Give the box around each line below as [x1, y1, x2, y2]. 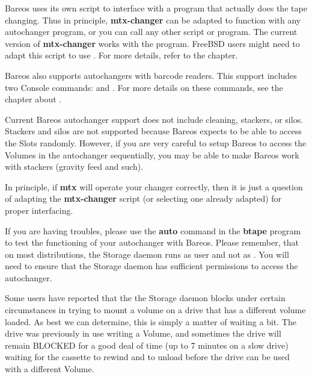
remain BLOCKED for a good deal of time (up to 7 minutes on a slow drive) [5, 338, 289, 351]
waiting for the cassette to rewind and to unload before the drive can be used [5, 351, 290, 363]
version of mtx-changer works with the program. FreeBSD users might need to [5, 37, 300, 49]
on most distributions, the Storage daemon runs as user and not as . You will [5, 248, 289, 260]
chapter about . [5, 93, 62, 105]
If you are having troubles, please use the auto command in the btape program [5, 224, 301, 237]
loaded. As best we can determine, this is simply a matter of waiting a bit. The [5, 315, 296, 328]
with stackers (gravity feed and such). [5, 160, 144, 173]
